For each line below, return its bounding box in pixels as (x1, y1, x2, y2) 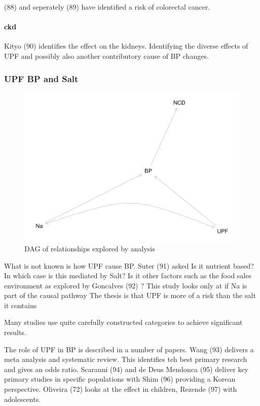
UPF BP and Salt (4, 72, 79, 85)
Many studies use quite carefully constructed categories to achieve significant (4, 317, 243, 327)
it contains (4, 300, 37, 310)
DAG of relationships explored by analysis (24, 243, 155, 253)
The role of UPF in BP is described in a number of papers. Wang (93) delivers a (4, 344, 254, 354)
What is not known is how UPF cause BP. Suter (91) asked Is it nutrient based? (4, 260, 254, 271)
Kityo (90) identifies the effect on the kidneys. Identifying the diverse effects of (4, 41, 248, 51)
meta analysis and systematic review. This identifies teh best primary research (4, 354, 247, 364)
